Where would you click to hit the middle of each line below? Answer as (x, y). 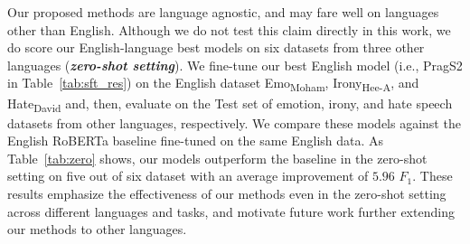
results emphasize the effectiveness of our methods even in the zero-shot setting (227, 193)
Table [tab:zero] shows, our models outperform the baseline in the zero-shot (217, 158)
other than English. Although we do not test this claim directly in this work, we (229, 29)
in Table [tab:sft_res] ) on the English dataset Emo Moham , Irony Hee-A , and (213, 84)
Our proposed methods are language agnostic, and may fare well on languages (223, 12)
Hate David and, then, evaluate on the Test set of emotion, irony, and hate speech (230, 104)
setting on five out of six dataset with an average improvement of (188, 176)
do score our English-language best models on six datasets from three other (216, 47)
